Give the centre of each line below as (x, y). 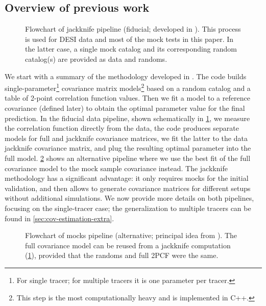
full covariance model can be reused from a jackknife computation (128, 245)
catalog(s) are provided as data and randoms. (96, 58)
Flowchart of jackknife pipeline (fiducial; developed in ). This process (133, 29)
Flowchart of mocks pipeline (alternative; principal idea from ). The (131, 235)
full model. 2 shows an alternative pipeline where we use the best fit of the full (128, 158)
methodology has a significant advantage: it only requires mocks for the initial (127, 178)
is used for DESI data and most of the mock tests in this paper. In (129, 39)
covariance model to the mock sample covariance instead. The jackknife (116, 168)
